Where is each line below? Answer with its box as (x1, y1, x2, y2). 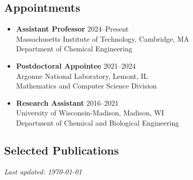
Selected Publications (4, 142, 119, 158)
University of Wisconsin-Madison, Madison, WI (16, 107, 164, 118)
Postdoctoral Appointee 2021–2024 (16, 60, 136, 71)
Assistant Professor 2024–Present (16, 23, 129, 34)
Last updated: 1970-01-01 (4, 166, 82, 176)
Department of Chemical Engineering (16, 43, 132, 54)
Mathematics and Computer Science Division (16, 80, 157, 91)
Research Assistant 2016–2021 (16, 97, 119, 108)
